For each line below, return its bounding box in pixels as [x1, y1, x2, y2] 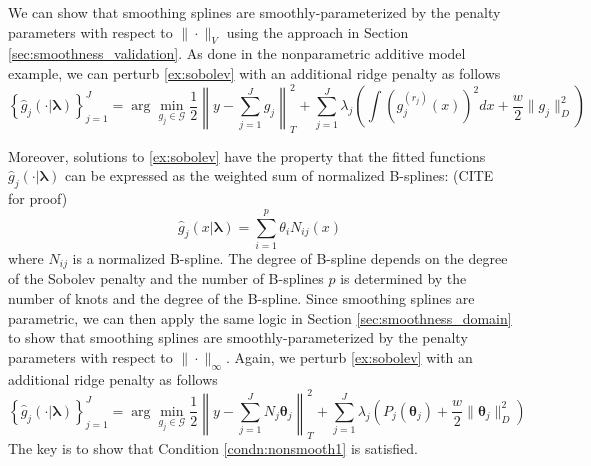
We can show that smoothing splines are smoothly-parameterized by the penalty [8, 2, 501, 22]
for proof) [8, 188, 68, 209]
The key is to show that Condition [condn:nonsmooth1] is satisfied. [8, 437, 418, 458]
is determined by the [340, 268, 467, 289]
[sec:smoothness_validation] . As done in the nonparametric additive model [8, 43, 466, 64]
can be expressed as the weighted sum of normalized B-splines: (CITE [65, 165, 494, 186]
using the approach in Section [226, 21, 409, 42]
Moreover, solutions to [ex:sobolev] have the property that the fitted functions [8, 145, 486, 166]
